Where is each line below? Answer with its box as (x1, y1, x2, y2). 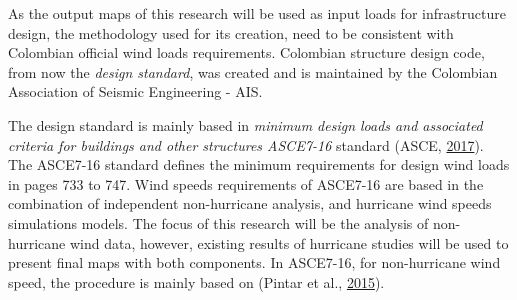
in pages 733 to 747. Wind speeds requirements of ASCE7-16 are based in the (8, 173, 484, 194)
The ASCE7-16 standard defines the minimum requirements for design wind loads (8, 154, 510, 175)
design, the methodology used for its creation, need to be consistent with (8, 22, 454, 43)
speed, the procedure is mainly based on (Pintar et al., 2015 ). (8, 271, 385, 292)
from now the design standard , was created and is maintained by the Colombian (8, 61, 498, 82)
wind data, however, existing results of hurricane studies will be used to (69, 232, 509, 253)
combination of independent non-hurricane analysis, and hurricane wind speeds (8, 193, 492, 214)
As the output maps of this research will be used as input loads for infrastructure (8, 3, 506, 23)
